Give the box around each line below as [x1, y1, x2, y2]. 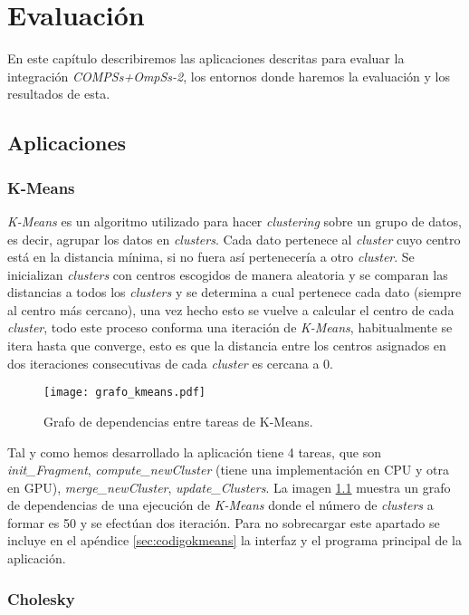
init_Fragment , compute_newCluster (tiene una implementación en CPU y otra [7, 460, 450, 479]
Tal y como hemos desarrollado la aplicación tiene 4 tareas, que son [7, 442, 381, 461]
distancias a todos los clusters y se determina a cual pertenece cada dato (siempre [7, 283, 462, 302]
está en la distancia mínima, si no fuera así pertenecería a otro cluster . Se [7, 247, 415, 266]
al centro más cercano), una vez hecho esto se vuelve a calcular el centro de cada [7, 300, 455, 319]
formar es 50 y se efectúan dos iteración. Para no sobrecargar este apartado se [7, 513, 440, 532]
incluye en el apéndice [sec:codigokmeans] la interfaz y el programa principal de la [7, 531, 462, 550]
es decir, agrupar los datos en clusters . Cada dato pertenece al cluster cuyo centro [7, 229, 461, 248]
